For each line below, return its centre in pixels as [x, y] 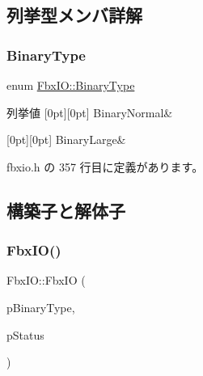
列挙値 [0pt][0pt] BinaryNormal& [90, 112]
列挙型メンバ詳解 [74, 15]
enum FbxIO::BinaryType [71, 85]
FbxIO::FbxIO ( [46, 280]
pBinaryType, [41, 307]
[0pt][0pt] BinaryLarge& [66, 139]
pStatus [25, 334]
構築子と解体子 [66, 210]
